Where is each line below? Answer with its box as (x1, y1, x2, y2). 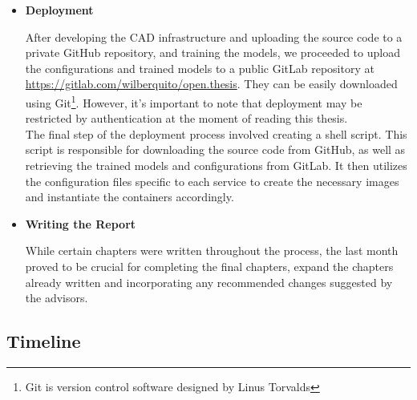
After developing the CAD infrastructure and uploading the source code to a (25, 28, 403, 45)
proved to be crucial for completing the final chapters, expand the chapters (25, 257, 394, 274)
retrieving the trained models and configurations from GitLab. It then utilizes (25, 157, 407, 173)
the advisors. (25, 289, 88, 306)
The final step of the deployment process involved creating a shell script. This (25, 125, 407, 142)
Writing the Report (25, 215, 136, 232)
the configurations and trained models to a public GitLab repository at (25, 59, 374, 76)
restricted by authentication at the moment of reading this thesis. (25, 110, 348, 127)
